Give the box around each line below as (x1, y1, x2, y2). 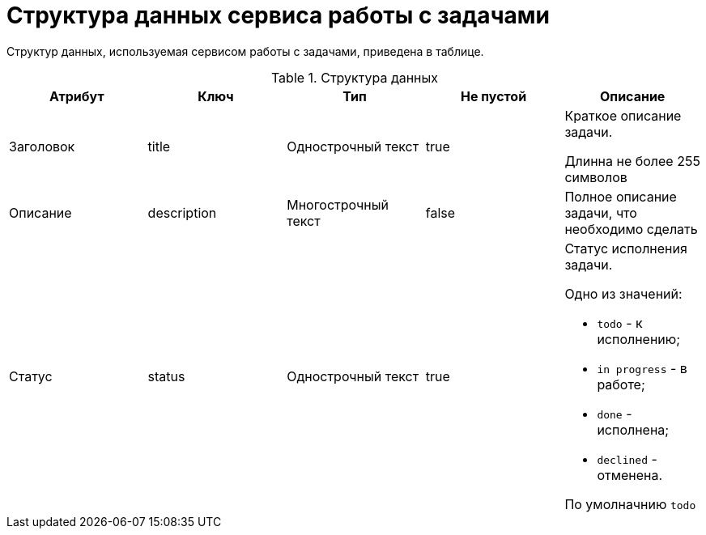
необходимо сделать (564, 220, 698, 237)
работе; (597, 376, 645, 393)
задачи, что (564, 204, 637, 221)
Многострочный (287, 196, 389, 213)
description (147, 204, 217, 221)
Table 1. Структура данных (270, 69, 439, 86)
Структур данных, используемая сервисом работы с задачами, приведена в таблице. (6, 44, 484, 58)
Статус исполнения (564, 240, 687, 257)
